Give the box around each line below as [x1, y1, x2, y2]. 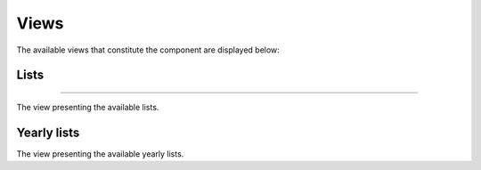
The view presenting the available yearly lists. [16, 148, 184, 159]
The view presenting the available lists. [16, 101, 159, 112]
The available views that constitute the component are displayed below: [16, 45, 280, 55]
